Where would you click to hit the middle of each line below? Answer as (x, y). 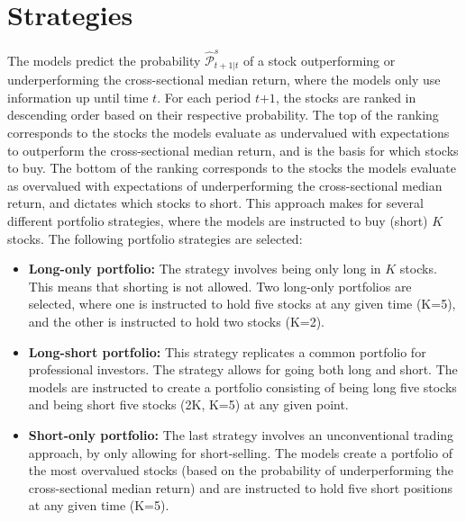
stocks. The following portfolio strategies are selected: (155, 238)
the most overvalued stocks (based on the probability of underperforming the (241, 470)
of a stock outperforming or (320, 60)
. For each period (204, 97)
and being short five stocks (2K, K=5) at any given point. (188, 404)
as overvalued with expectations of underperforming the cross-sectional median (225, 185)
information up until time (78, 97)
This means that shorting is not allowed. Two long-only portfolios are (220, 286)
